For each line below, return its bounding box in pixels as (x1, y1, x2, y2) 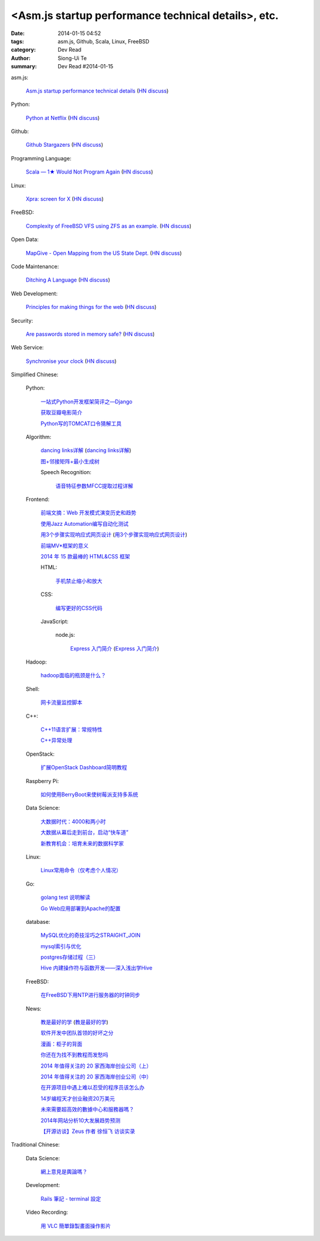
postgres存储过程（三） (40, 953, 99, 961)
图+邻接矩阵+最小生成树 (40, 457, 100, 465)
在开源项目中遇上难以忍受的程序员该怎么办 (40, 1084, 145, 1091)
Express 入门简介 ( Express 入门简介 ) (70, 645, 159, 652)
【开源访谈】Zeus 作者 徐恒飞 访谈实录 (40, 1128, 136, 1135)
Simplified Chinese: (11, 371, 59, 378)
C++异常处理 (40, 737, 72, 744)
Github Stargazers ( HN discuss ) (25, 141, 104, 149)
